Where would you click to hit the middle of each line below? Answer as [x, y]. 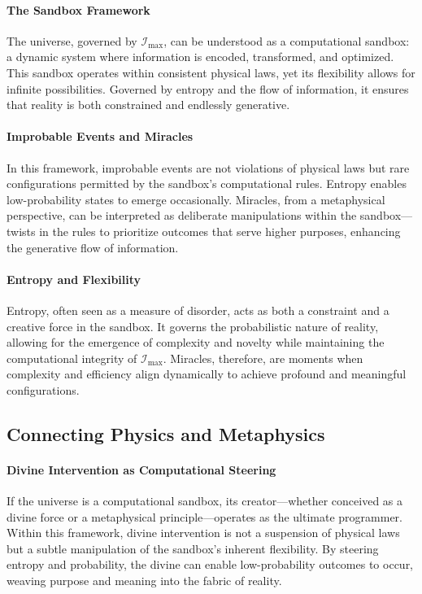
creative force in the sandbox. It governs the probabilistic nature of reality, [193, 326]
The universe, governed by [72, 40]
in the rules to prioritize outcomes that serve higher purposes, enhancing [220, 231]
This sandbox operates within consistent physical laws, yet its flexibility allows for [211, 72]
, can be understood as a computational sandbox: [287, 40]
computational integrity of [72, 358]
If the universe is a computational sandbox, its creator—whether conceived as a [205, 501]
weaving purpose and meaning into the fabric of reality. [144, 581]
